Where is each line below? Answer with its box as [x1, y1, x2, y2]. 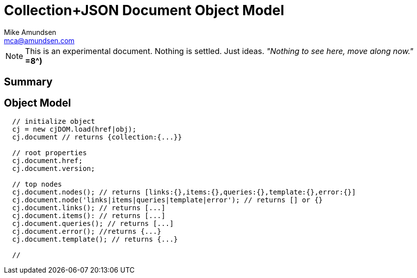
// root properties [12, 149, 87, 157]
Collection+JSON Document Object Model [4, 2, 284, 19]
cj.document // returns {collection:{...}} [12, 133, 182, 141]
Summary [4, 76, 53, 88]
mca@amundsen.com [4, 36, 75, 45]
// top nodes [12, 180, 62, 189]
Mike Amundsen [4, 28, 56, 36]
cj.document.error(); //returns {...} [12, 227, 162, 236]
